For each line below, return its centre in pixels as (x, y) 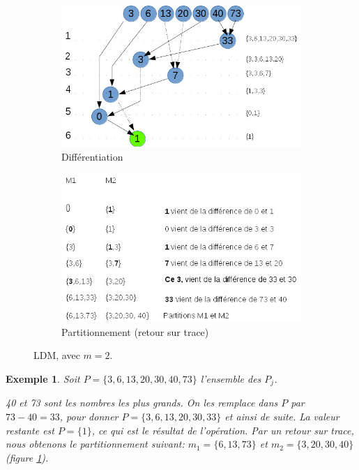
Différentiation (92, 156)
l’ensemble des (231, 378)
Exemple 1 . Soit (43, 378)
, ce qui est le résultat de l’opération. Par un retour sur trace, (223, 430)
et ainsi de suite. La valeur (282, 417)
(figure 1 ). (27, 457)
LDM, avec (57, 355)
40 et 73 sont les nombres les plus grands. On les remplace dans (142, 403)
